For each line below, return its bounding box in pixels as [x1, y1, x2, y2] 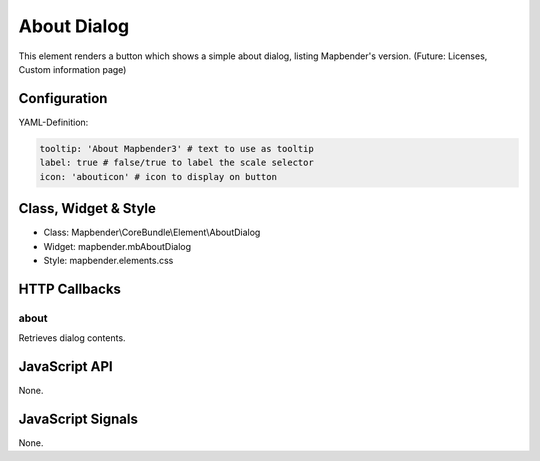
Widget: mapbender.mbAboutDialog [43, 240, 192, 252]
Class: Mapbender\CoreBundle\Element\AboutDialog [43, 226, 261, 239]
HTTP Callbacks [18, 280, 122, 297]
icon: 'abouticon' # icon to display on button [39, 171, 277, 182]
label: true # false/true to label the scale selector [39, 157, 314, 169]
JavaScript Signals [18, 410, 139, 427]
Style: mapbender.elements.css [43, 254, 174, 266]
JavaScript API [18, 358, 114, 375]
